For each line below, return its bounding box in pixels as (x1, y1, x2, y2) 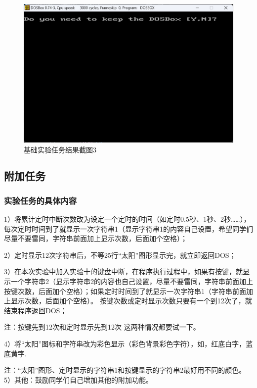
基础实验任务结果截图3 (24, 144, 96, 154)
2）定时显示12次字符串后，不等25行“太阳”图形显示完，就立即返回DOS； (4, 249, 236, 260)
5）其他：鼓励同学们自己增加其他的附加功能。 (4, 374, 153, 385)
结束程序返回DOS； (4, 305, 67, 315)
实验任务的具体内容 (4, 194, 77, 206)
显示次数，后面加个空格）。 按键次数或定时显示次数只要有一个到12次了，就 (10, 295, 252, 306)
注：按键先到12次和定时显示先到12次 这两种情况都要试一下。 (4, 322, 200, 332)
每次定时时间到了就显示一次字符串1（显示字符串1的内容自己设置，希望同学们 (4, 223, 253, 234)
